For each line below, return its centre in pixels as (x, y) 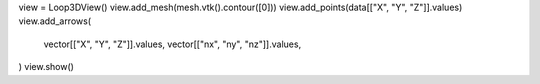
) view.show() (46, 67)
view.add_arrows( (55, 21)
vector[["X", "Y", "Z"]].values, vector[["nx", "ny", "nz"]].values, (172, 44)
